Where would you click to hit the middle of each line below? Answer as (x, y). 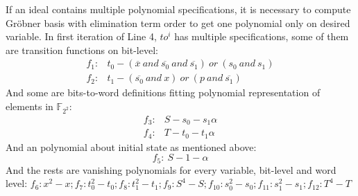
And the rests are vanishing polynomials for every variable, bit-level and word (171, 169)
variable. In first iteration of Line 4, (81, 36)
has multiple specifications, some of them (262, 36)
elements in (29, 106)
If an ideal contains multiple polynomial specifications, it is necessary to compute (178, 9)
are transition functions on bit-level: (82, 50)
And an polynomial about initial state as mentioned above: (131, 146)
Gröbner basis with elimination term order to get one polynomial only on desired (178, 23)
